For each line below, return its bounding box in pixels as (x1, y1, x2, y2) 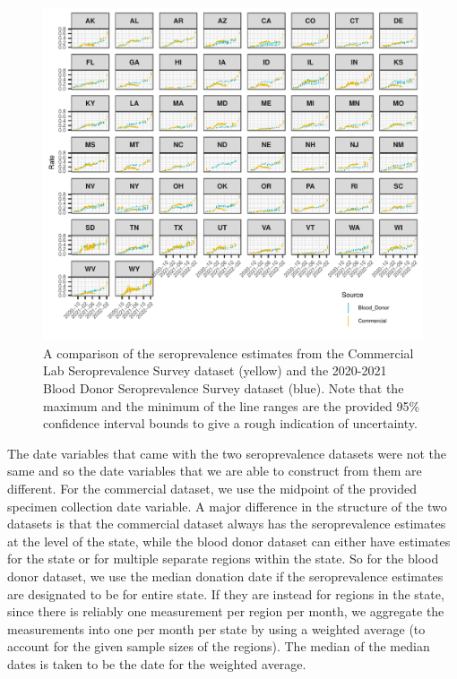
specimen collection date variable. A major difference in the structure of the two (7, 496, 447, 515)
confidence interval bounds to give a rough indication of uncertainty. (43, 414, 418, 433)
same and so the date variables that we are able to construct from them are (7, 461, 422, 480)
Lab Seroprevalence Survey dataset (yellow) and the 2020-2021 (43, 361, 387, 380)
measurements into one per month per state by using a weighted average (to (7, 619, 426, 638)
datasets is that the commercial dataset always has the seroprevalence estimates (7, 514, 446, 533)
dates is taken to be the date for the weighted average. (7, 654, 306, 673)
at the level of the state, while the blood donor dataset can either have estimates (7, 531, 451, 550)
